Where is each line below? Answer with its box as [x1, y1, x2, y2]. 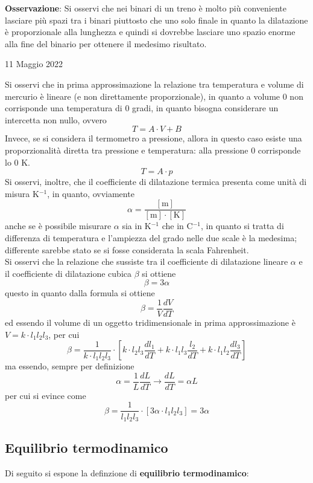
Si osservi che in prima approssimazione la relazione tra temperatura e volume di [5, 77, 304, 90]
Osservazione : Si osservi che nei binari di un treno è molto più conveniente [5, 2, 286, 14]
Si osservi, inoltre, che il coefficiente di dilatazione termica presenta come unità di [5, 175, 307, 188]
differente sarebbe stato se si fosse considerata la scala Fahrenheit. [5, 243, 249, 256]
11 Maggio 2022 [5, 57, 63, 70]
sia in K [122, 219, 151, 232]
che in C [162, 219, 193, 232]
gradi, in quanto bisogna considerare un [132, 102, 279, 114]
